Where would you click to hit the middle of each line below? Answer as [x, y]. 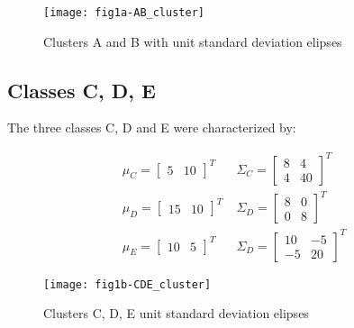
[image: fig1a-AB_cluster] [124, 13]
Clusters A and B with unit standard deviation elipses [193, 41]
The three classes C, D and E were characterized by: [152, 128]
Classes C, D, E [82, 90]
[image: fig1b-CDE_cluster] [127, 284]
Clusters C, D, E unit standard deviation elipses [176, 313]
